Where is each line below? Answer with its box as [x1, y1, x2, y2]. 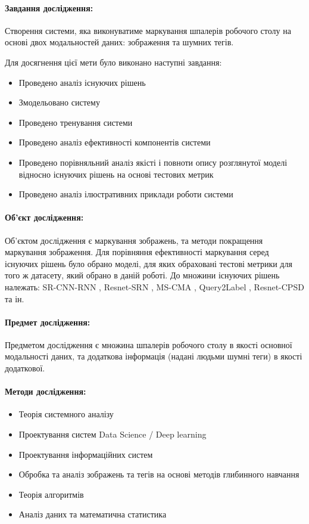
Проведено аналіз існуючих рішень [18, 76, 146, 88]
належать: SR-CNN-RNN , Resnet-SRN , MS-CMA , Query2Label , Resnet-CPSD [5, 280, 304, 293]
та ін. [5, 292, 24, 305]
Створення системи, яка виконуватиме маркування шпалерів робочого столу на [5, 24, 291, 36]
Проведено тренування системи [18, 116, 133, 128]
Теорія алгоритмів [18, 488, 84, 500]
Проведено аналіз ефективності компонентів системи [18, 136, 211, 148]
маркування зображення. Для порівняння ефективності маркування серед [5, 246, 269, 258]
